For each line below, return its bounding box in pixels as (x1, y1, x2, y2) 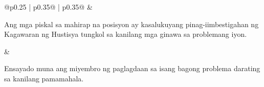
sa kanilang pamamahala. (4, 73, 84, 83)
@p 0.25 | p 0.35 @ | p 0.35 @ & (4, 2, 93, 12)
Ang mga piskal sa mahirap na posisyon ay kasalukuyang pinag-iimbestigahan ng (4, 18, 259, 29)
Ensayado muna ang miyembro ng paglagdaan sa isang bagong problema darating (4, 63, 260, 74)
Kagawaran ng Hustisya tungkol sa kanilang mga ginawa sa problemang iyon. (4, 29, 247, 39)
